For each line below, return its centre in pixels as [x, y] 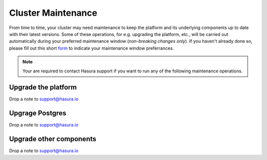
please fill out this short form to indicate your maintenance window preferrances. [91, 48]
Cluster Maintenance [53, 13]
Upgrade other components [53, 139]
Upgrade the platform [43, 87]
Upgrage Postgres [38, 113]
